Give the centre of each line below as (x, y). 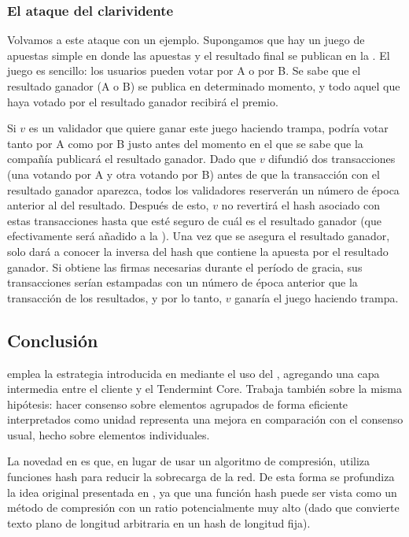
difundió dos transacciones (332, 159)
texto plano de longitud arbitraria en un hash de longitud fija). (159, 522)
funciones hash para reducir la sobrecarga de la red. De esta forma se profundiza (201, 477)
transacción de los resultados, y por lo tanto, (115, 297)
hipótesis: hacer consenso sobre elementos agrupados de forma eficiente (178, 404)
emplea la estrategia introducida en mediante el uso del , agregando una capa (193, 373)
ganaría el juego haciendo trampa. (317, 297)
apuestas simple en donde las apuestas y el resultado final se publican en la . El (199, 55)
